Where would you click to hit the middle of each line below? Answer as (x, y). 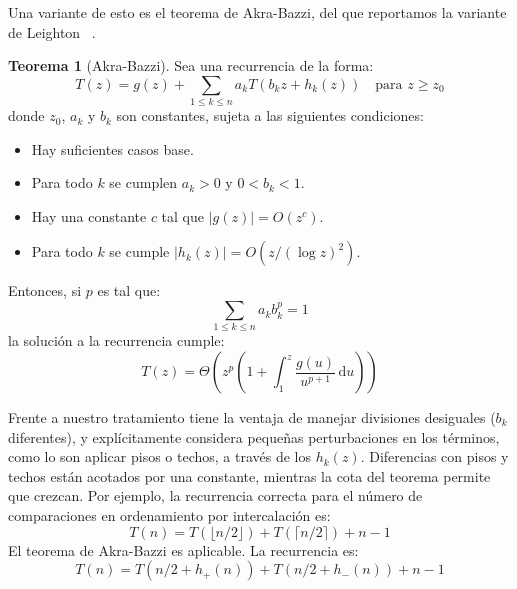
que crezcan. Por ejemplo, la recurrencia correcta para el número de (215, 495)
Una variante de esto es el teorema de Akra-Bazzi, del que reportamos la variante (257, 12)
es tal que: (129, 290)
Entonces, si (45, 290)
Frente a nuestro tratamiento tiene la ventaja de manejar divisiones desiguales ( (252, 417)
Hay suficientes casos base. (112, 148)
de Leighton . (52, 31)
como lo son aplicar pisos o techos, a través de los (160, 456)
